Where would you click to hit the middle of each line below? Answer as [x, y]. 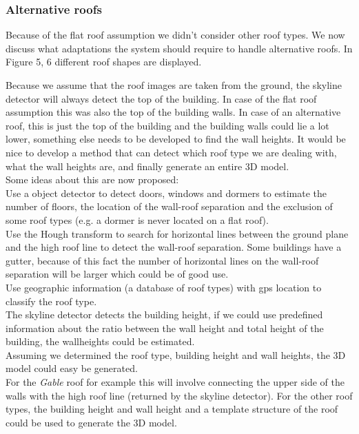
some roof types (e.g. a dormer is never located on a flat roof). [137, 219]
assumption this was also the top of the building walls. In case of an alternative [173, 112]
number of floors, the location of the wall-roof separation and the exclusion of [169, 206]
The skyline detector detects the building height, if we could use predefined [164, 314]
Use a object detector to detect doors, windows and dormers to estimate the [166, 193]
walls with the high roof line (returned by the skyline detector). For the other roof [179, 395]
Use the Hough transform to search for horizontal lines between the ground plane [177, 233]
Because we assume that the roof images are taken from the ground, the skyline [174, 85]
